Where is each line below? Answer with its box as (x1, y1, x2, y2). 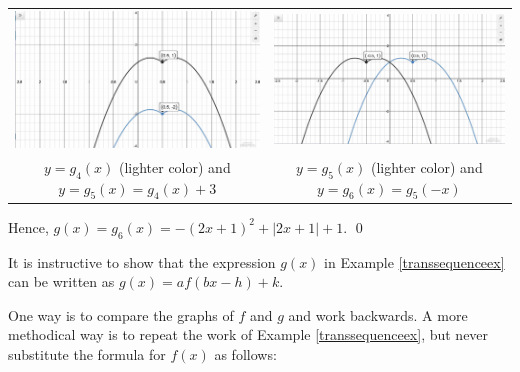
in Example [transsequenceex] (324, 251, 505, 272)
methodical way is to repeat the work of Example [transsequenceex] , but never (8, 324, 489, 345)
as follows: (214, 343, 277, 364)
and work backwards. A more (288, 304, 468, 325)
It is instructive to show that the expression (8, 251, 276, 272)
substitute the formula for (8, 343, 166, 364)
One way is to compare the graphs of (8, 304, 234, 325)
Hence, (8, 216, 49, 237)
